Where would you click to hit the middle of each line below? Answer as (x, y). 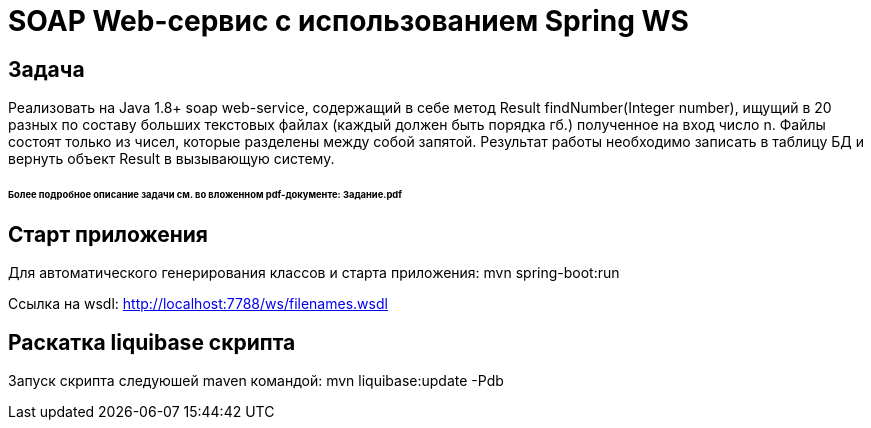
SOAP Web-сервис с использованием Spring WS (348, 21)
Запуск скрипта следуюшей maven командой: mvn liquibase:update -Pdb (256, 381)
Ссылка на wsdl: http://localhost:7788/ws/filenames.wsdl (198, 304)
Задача (46, 69)
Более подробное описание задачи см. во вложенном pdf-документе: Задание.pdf (205, 195)
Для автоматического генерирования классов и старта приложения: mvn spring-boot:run (314, 273)
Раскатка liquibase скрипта (152, 342)
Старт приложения (108, 234)
